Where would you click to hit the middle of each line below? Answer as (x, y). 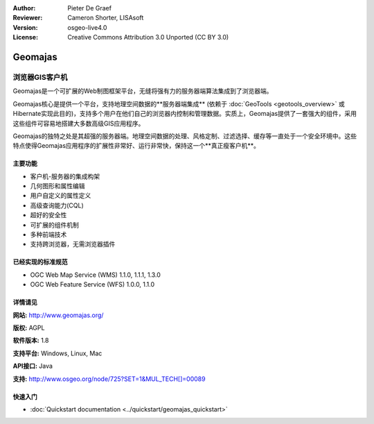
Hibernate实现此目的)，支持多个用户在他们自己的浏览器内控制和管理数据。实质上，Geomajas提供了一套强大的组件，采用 (185, 114)
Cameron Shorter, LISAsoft (106, 18)
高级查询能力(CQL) (57, 205)
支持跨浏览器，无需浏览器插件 (73, 244)
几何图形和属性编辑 (57, 186)
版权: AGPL (29, 328)
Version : (25, 27)
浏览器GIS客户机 (40, 77)
